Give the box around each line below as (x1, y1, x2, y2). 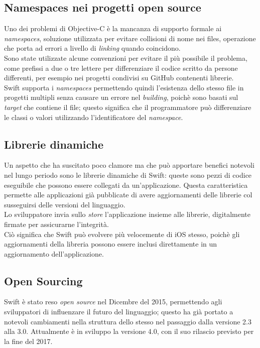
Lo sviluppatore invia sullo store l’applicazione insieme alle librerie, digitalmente (4, 209, 250, 219)
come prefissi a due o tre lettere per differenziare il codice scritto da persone (4, 62, 238, 73)
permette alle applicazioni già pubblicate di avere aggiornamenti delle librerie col (4, 189, 252, 200)
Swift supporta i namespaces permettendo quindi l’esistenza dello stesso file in (4, 82, 244, 92)
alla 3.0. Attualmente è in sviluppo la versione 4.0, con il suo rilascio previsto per (4, 326, 254, 336)
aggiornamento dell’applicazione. (4, 248, 104, 259)
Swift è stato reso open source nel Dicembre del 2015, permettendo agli (4, 296, 222, 307)
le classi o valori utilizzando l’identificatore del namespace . (4, 111, 183, 122)
